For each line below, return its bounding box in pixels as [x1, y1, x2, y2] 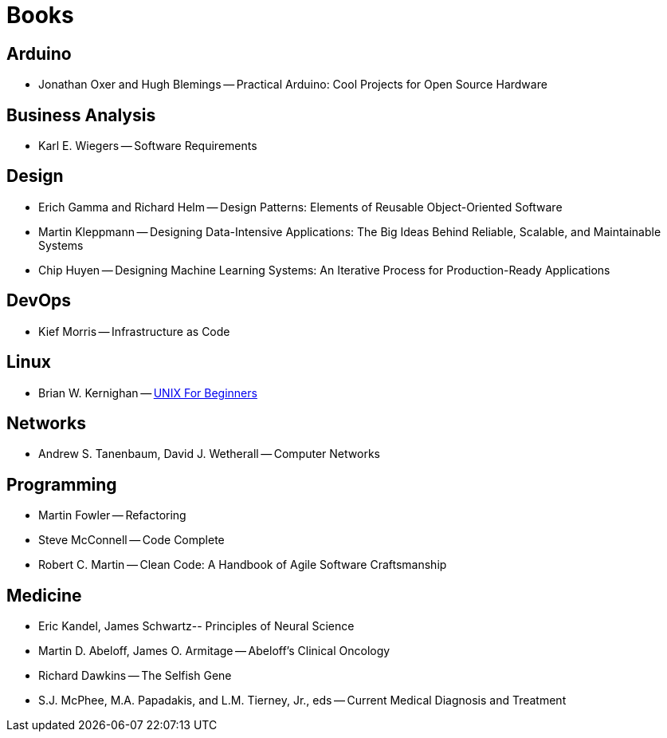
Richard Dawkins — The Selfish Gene [38, 669, 232, 683]
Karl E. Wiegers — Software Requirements [38, 139, 257, 153]
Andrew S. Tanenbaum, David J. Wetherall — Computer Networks [38, 447, 380, 461]
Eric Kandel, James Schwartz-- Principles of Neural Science [38, 619, 355, 633]
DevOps [6, 290, 72, 311]
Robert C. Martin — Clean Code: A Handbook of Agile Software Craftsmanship [38, 558, 447, 572]
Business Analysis [6, 105, 156, 125]
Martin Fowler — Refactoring [38, 508, 186, 523]
